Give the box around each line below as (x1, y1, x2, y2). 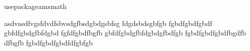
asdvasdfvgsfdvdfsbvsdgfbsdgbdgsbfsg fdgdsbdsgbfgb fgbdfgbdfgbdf (4, 17, 212, 28)
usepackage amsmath (4, 1, 67, 11)
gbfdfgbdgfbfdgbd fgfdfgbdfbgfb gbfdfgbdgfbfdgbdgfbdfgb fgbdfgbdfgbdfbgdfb (4, 27, 246, 38)
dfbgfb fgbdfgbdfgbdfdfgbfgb (4, 37, 93, 47)
